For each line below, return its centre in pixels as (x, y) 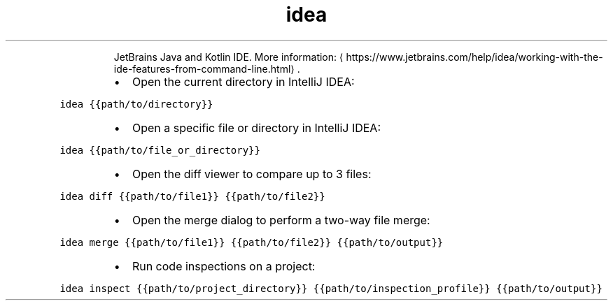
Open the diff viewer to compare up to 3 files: (252, 174)
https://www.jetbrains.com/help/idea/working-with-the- (474, 57)
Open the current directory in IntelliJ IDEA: (243, 81)
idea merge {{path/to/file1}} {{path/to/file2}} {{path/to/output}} (252, 242)
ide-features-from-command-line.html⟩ (204, 68)
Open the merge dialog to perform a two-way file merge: (281, 220)
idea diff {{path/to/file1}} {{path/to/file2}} (192, 196)
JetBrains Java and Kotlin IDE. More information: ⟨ (228, 57)
